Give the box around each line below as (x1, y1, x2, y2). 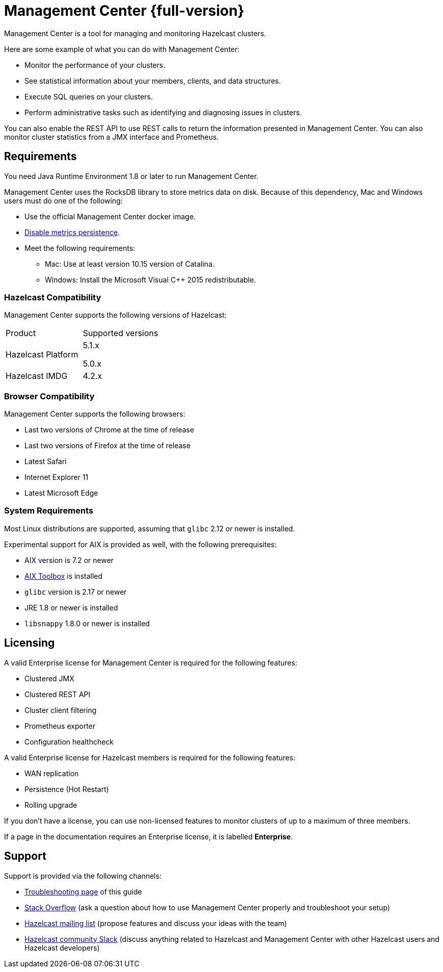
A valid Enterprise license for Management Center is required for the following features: (4, 658, 297, 667)
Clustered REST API (24, 689, 91, 699)
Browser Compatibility (4, 391, 95, 401)
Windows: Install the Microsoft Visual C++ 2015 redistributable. (45, 275, 256, 284)
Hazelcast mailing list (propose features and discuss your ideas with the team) (24, 918, 287, 928)
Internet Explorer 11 (24, 473, 89, 482)
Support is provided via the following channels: (4, 871, 162, 880)
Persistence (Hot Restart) (24, 784, 109, 794)
